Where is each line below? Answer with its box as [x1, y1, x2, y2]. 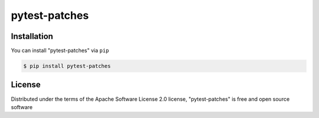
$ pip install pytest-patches [23, 63, 111, 70]
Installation [11, 31, 53, 41]
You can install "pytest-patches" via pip [11, 47, 109, 54]
